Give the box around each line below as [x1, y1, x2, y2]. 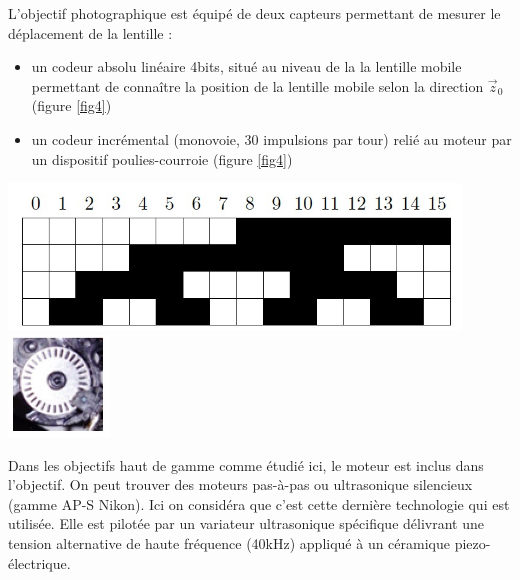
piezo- [454, 533, 491, 554]
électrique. [8, 552, 71, 573]
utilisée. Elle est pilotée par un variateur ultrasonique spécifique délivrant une [8, 513, 484, 534]
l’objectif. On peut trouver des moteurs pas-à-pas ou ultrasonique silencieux [8, 474, 473, 495]
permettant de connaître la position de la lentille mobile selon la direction [31, 75, 484, 96]
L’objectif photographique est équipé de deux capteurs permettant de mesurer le [8, 3, 501, 23]
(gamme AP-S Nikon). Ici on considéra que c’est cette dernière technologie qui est [8, 493, 510, 514]
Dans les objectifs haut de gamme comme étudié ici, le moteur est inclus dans [8, 454, 484, 475]
